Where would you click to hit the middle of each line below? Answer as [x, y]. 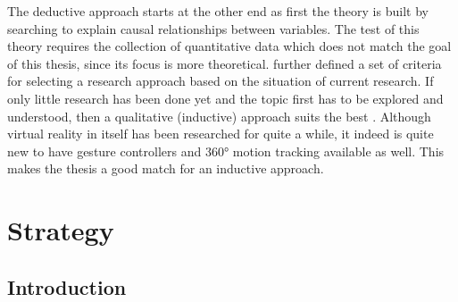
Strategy [61, 230]
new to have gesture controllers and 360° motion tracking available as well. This [226, 151]
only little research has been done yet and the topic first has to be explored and [225, 98]
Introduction [67, 286]
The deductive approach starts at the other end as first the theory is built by [218, 11]
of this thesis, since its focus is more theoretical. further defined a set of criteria [225, 63]
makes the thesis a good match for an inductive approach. [166, 168]
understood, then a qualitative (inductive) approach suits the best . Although [219, 116]
